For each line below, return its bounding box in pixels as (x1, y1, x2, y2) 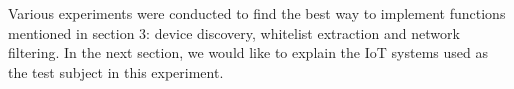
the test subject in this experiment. (8, 61, 224, 82)
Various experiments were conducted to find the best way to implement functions (8, 3, 506, 23)
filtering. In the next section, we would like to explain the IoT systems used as (8, 42, 488, 63)
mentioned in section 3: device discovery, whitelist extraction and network (8, 22, 460, 43)
